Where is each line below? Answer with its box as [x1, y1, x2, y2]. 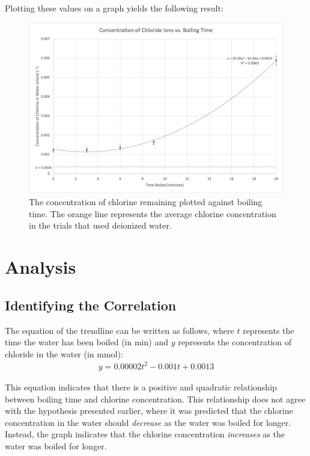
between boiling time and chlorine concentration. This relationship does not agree [5, 392, 306, 405]
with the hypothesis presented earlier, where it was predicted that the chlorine [5, 404, 293, 417]
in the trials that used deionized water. [29, 219, 172, 232]
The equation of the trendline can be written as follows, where [5, 324, 234, 336]
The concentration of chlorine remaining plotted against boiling [29, 196, 263, 208]
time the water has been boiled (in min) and [5, 336, 168, 348]
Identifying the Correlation [5, 295, 177, 314]
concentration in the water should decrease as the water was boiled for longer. [5, 416, 291, 428]
